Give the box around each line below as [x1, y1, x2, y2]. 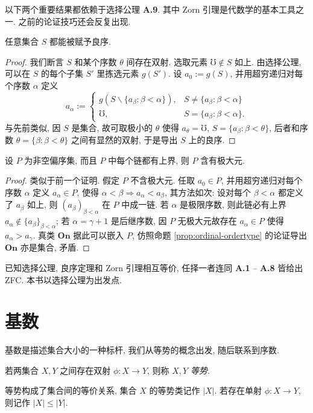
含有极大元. [200, 153, 245, 166]
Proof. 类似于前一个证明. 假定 [5, 174, 120, 187]
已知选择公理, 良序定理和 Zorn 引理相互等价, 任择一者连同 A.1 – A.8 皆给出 [5, 261, 303, 274]
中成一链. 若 [121, 198, 169, 211]
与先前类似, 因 [5, 121, 61, 133]
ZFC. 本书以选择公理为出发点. [5, 273, 122, 286]
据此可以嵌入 [73, 228, 124, 241]
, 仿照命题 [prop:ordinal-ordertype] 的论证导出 [131, 228, 307, 241]
